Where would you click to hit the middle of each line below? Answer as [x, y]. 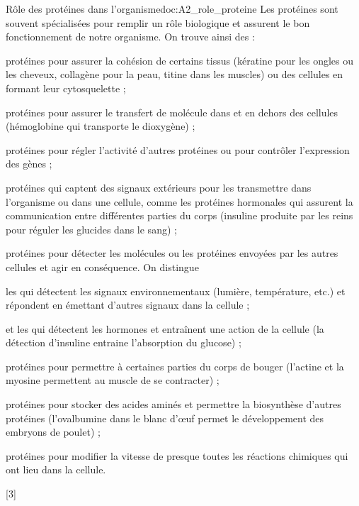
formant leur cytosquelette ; [66, 88]
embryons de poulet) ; [53, 432]
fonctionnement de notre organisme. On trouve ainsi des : [130, 37]
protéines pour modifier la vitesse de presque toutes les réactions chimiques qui [177, 455]
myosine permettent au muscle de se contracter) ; [113, 380]
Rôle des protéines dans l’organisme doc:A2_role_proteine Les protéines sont [172, 9]
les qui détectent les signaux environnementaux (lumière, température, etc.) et [176, 291]
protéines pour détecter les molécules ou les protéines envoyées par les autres [172, 253]
